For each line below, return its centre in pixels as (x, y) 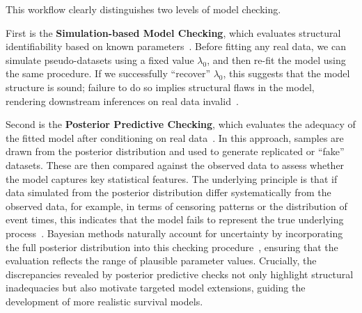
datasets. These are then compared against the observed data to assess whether (175, 164)
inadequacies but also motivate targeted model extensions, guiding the (156, 288)
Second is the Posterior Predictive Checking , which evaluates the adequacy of (181, 124)
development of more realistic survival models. (104, 301)
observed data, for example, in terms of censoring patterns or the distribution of (176, 206)
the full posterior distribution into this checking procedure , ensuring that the (172, 247)
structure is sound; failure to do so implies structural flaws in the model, (160, 87)
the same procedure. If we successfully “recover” (108, 73)
